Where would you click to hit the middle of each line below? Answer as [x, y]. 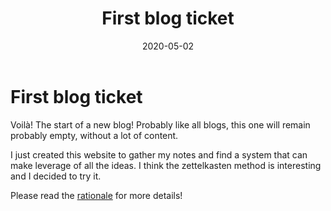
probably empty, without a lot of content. [94, 135]
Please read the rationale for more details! [96, 195]
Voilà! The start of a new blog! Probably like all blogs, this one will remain [160, 124]
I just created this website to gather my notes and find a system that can [159, 154]
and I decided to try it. [56, 176]
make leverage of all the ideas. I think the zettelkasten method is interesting [166, 165]
